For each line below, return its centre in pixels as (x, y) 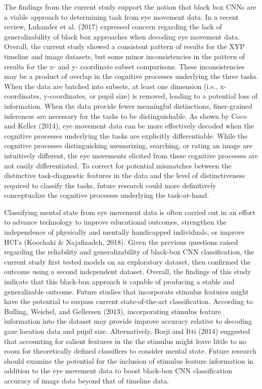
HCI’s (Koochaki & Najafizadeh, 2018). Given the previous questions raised (121, 242)
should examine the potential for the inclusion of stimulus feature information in (129, 360)
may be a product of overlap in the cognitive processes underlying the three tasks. (131, 76)
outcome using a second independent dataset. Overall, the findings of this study (128, 271)
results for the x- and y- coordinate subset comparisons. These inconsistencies (124, 66)
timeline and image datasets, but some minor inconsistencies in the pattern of (125, 56)
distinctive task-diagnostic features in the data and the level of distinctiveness (125, 175)
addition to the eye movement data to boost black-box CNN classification (118, 371)
